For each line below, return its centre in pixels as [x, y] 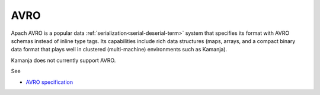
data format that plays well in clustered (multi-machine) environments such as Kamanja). [119, 50]
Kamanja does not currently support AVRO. [63, 60]
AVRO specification [49, 82]
